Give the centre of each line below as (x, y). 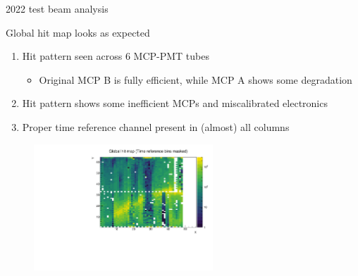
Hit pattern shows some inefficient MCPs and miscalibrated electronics (175, 103)
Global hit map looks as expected (78, 32)
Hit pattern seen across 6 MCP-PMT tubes (116, 56)
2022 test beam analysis (57, 8)
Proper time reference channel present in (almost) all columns (156, 126)
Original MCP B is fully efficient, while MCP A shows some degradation (196, 79)
